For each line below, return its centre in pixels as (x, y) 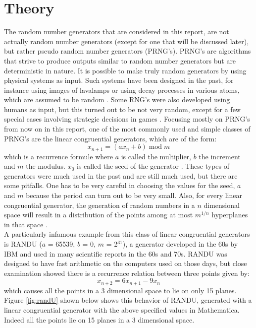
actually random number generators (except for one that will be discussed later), (127, 41)
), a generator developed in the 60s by (180, 244)
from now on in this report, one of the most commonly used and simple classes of (127, 129)
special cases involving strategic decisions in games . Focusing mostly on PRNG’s (127, 119)
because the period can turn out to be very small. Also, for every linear (134, 195)
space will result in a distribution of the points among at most (99, 215)
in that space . (26, 224)
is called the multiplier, (156, 156)
